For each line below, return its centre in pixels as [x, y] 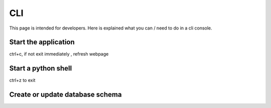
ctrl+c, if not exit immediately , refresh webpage [59, 54]
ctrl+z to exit [22, 80]
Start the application [42, 42]
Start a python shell [41, 68]
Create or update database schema [65, 95]
